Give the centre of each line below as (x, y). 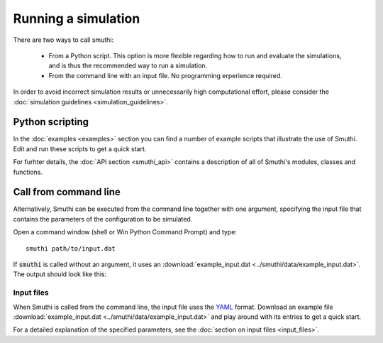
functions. (28, 172)
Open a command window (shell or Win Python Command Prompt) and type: (125, 232)
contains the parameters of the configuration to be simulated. (103, 219)
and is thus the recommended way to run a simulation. (128, 66)
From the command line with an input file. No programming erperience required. (166, 75)
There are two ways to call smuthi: (63, 40)
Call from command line (67, 192)
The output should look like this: (60, 274)
